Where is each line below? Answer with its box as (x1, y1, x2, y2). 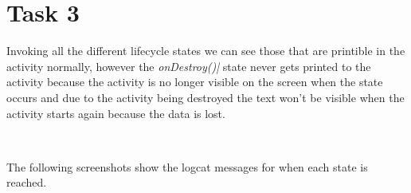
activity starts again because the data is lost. (6, 104, 225, 121)
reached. (6, 174, 47, 191)
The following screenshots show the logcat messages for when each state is (6, 158, 368, 175)
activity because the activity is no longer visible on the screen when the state (6, 73, 383, 90)
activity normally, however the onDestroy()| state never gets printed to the (6, 57, 371, 74)
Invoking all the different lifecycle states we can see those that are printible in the (6, 42, 405, 59)
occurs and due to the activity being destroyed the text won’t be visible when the (6, 89, 405, 105)
